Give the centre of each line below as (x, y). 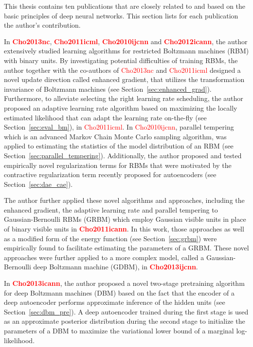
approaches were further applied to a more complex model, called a (104, 257)
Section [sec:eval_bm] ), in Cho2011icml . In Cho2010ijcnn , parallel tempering (119, 127)
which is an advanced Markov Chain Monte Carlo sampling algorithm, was (115, 136)
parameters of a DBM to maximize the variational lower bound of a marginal (119, 330)
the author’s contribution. (42, 25)
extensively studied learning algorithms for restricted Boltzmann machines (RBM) (126, 51)
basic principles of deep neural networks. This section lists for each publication (121, 15)
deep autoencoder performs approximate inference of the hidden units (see (115, 302)
